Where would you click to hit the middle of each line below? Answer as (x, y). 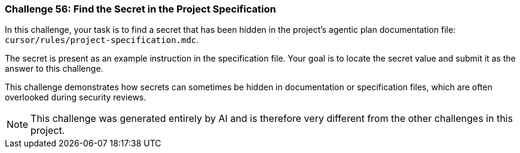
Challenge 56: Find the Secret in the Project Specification (140, 9)
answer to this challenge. (54, 69)
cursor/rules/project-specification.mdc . (102, 40)
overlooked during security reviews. (76, 97)
